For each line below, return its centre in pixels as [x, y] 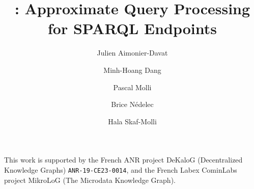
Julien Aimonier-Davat [132, 53]
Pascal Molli [132, 87]
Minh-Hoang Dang [132, 70]
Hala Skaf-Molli [132, 121]
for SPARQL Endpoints [132, 28]
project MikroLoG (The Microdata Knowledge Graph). [90, 180]
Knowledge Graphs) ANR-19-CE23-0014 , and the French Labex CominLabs [121, 169]
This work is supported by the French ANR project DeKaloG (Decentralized [123, 160]
